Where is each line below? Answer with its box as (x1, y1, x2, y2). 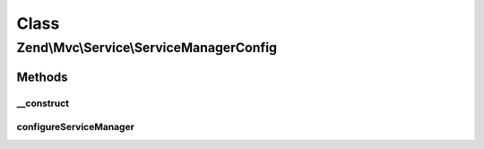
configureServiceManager (16, 121, 134, 134)
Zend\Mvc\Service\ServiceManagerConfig (16, 39, 278, 56)
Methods (16, 69, 68, 84)
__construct (16, 97, 70, 110)
